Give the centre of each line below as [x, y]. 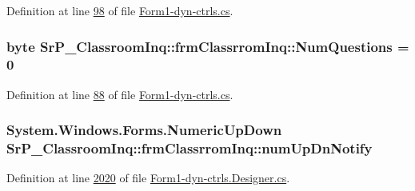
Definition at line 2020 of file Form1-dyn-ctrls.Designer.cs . [148, 178]
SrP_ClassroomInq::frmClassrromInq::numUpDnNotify [190, 148]
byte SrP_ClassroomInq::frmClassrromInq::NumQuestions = [208, 46]
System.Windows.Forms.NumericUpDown [144, 130]
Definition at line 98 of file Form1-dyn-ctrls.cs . [120, 10]
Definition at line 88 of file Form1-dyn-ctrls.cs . [120, 94]
